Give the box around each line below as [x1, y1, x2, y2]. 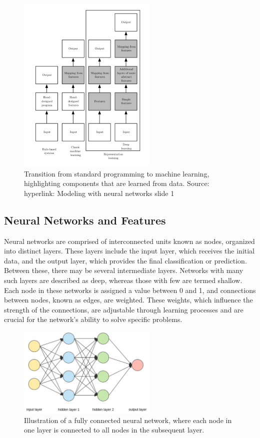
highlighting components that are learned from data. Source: [24, 178, 209, 188]
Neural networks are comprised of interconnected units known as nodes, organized [4, 235, 255, 246]
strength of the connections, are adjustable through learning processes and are [4, 304, 243, 314]
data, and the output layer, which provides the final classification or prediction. [4, 255, 247, 265]
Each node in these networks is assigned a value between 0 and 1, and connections [4, 284, 256, 295]
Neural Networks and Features [4, 212, 166, 227]
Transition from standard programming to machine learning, [24, 168, 209, 178]
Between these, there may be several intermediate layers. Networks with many [4, 265, 243, 275]
